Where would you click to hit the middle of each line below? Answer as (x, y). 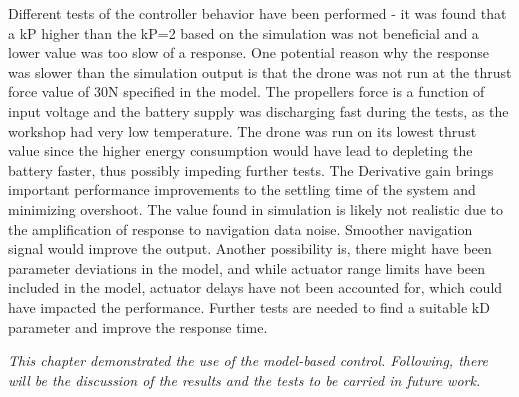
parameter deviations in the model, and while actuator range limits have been (247, 267)
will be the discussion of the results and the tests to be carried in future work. (244, 379)
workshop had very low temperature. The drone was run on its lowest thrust (242, 130)
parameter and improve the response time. (138, 326)
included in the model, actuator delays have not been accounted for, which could (255, 287)
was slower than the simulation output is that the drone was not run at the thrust (260, 71)
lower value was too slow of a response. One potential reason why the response (248, 52)
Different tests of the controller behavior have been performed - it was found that (257, 13)
